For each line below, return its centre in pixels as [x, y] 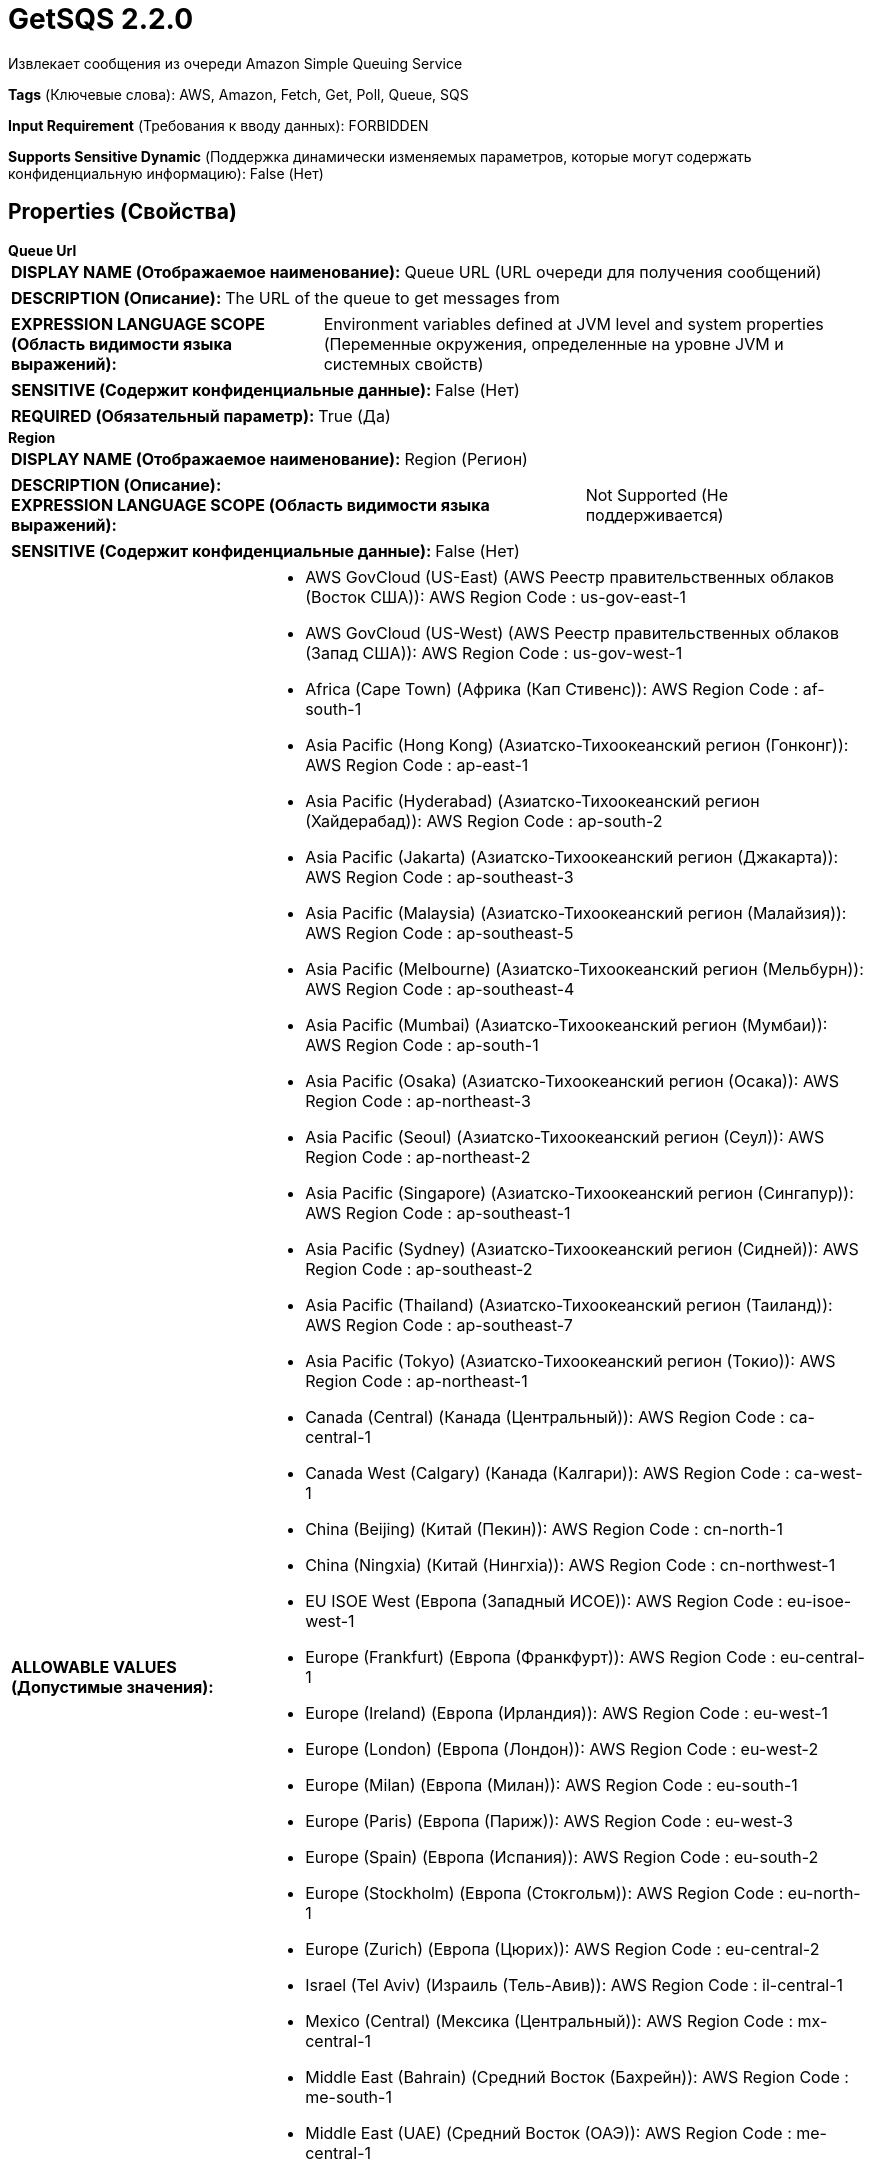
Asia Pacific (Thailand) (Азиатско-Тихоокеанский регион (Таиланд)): [569, 1304]
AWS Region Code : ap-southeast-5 [439, 932]
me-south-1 [348, 2096]
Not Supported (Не [656, 494]
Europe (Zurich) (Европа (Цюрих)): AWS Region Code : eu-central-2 [562, 1948]
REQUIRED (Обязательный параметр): [163, 415]
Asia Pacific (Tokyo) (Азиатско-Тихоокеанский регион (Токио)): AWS [570, 1360]
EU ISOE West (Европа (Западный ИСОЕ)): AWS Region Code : [544, 1600]
